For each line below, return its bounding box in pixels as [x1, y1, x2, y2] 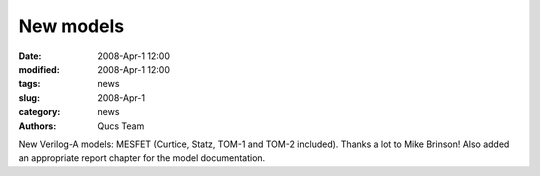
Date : [18, 50, 42, 62]
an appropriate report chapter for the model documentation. [18, 152, 266, 164]
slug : [18, 91, 40, 104]
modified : [18, 63, 60, 75]
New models [18, 15, 125, 37]
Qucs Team [97, 120, 145, 132]
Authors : [18, 120, 57, 132]
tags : [18, 78, 41, 90]
